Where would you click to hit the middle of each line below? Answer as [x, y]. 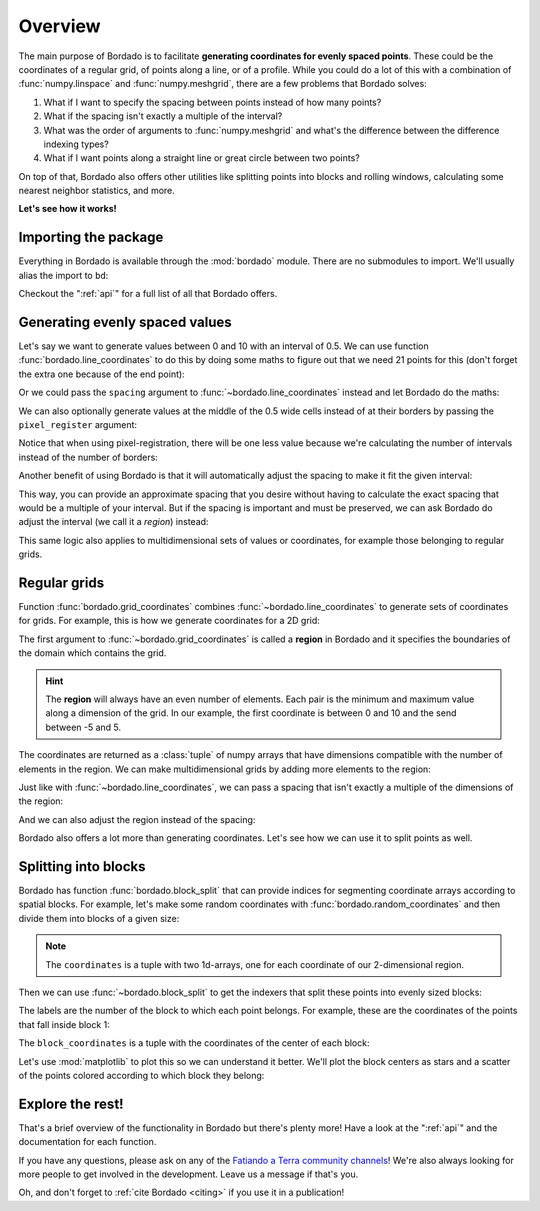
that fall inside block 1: [64, 1024]
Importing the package [91, 237]
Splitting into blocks [82, 866]
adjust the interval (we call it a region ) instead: [113, 522]
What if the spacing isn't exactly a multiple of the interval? [163, 116]
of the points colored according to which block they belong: [141, 1075]
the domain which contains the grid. [92, 653]
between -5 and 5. [83, 727]
